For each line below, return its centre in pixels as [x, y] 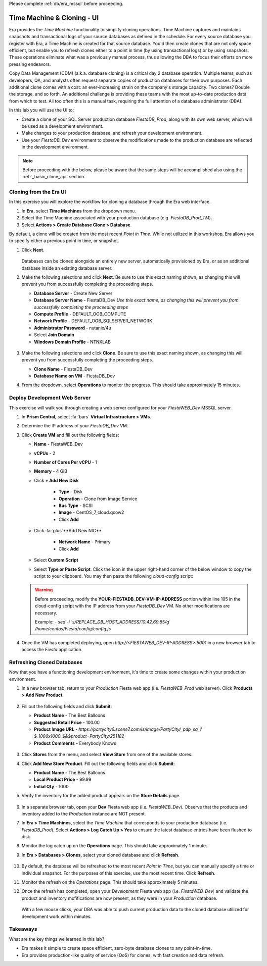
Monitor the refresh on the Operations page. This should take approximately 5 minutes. [110, 882]
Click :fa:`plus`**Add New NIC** [68, 531]
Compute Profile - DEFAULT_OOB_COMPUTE [80, 314]
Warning [44, 590]
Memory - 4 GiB [51, 471]
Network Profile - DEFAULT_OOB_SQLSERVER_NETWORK [93, 321]
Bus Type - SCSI [76, 506]
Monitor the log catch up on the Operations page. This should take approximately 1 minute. [114, 846]
